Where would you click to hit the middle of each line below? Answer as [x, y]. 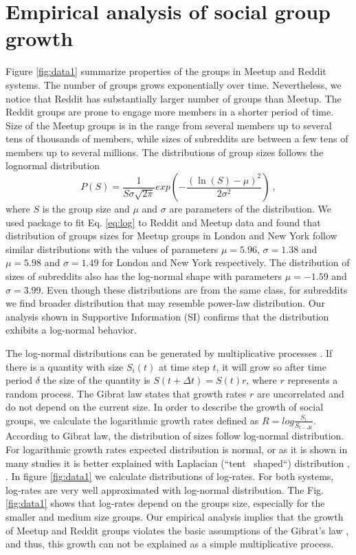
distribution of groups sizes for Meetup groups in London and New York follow [171, 236]
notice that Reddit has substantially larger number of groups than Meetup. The [174, 98]
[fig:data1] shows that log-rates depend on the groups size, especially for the [165, 503]
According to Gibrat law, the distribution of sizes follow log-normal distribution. [175, 436]
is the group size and [86, 209]
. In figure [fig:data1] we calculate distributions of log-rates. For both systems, [170, 476]
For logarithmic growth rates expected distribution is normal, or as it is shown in [177, 449]
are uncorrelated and [300, 393]
